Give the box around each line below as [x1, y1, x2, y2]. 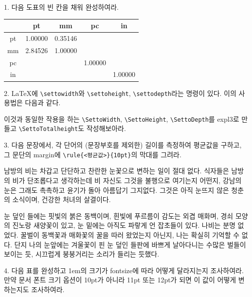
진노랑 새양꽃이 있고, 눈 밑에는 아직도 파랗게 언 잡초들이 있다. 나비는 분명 [12, 220, 235, 230]
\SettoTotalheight [18, 126, 78, 133]
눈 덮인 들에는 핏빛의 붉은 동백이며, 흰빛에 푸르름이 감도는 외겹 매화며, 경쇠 [4, 210, 234, 221]
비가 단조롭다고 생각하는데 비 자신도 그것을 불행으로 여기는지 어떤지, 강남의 [12, 175, 242, 185]
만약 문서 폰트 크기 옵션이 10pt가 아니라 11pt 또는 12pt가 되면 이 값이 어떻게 [4, 275, 236, 285]
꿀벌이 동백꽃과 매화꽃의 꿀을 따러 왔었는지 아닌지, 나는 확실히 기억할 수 [20, 229, 240, 240]
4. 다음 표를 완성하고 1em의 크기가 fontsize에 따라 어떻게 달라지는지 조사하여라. [4, 265, 244, 275]
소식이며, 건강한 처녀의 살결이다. [12, 194, 111, 204]
